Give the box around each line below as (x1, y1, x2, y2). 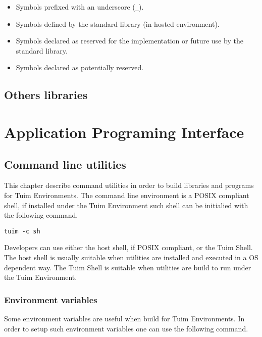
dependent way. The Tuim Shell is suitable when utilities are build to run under (4, 262, 251, 272)
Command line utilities (4, 156, 126, 172)
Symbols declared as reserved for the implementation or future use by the (16, 35, 243, 46)
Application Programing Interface (4, 122, 244, 142)
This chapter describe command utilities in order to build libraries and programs (4, 180, 254, 190)
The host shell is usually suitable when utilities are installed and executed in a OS (4, 252, 258, 263)
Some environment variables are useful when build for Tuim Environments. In (4, 313, 245, 324)
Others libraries (4, 87, 88, 103)
